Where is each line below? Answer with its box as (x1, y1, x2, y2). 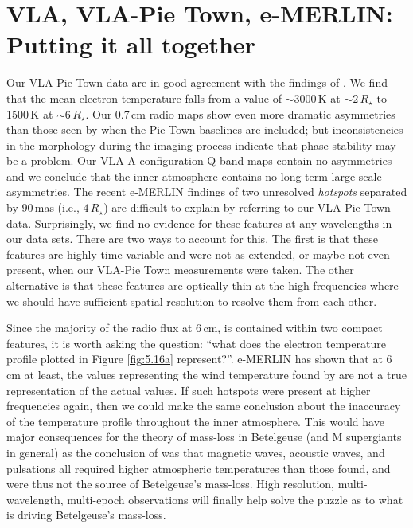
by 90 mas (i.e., (6, 199, 80, 216)
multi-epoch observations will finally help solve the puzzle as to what (67, 491, 403, 507)
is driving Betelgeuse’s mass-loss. (6, 506, 166, 523)
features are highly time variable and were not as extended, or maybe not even (6, 245, 390, 262)
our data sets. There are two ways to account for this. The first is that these (6, 230, 378, 247)
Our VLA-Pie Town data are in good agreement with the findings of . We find (6, 74, 388, 91)
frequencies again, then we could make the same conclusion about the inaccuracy (6, 397, 401, 414)
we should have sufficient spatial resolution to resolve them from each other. (6, 292, 377, 309)
